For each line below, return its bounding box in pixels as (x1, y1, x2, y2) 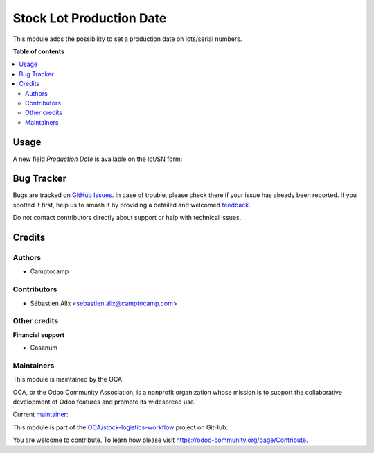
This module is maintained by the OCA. (12, 375, 124, 384)
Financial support (12, 330, 65, 339)
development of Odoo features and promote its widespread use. (12, 398, 196, 406)
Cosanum (30, 343, 58, 352)
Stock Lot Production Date (12, 10, 167, 26)
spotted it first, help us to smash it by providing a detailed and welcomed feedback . (12, 200, 251, 209)
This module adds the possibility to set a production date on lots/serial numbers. (12, 35, 242, 43)
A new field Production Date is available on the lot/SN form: (12, 155, 183, 163)
